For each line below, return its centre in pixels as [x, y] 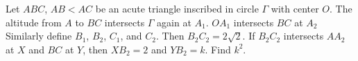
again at [174, 22]
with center [295, 8]
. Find [218, 49]
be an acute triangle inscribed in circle [177, 8]
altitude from [34, 22]
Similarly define [39, 36]
